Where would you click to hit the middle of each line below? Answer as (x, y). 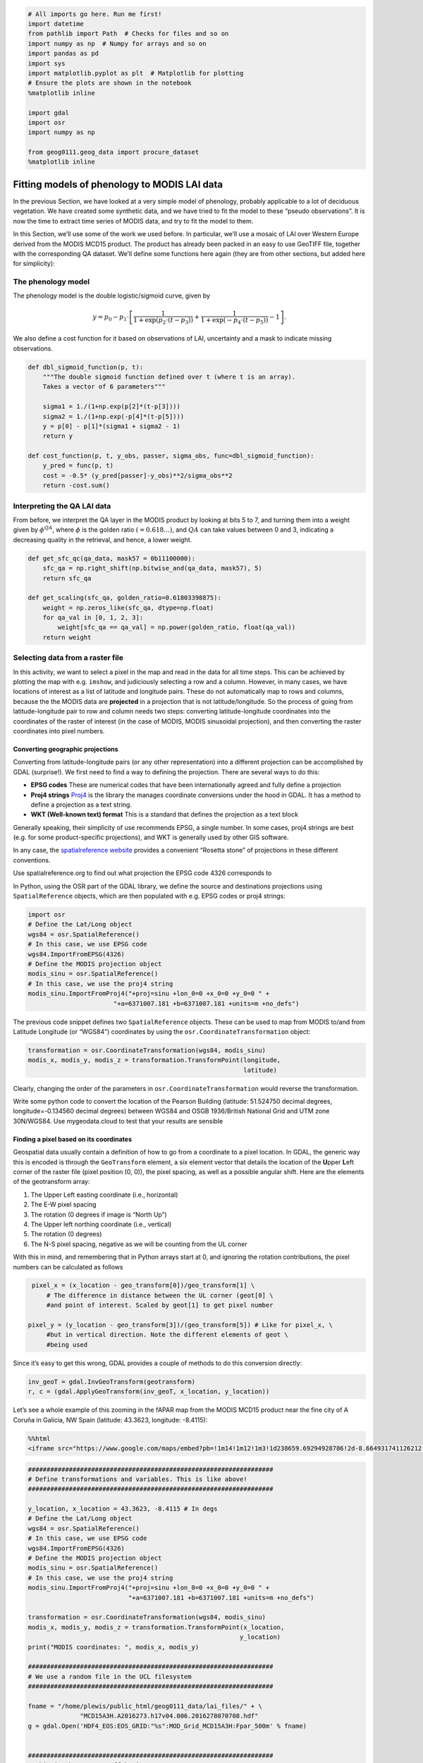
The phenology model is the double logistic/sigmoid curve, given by (112, 295)
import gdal (49, 112)
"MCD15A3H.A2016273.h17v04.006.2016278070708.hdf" (169, 1716)
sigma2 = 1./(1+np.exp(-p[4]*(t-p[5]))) (114, 416)
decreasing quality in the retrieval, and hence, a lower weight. (103, 539)
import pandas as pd (63, 54)
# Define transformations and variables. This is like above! (137, 1479)
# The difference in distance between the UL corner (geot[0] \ (160, 1295)
